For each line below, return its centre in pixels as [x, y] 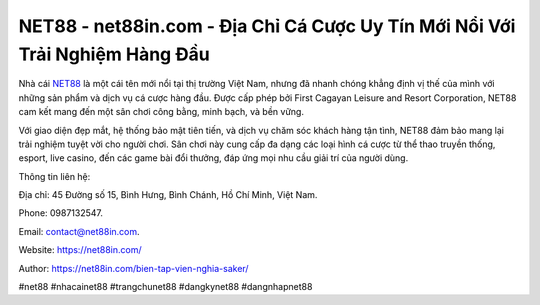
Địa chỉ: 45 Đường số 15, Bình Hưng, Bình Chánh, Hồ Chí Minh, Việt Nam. [168, 195]
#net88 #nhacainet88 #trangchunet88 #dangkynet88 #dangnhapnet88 [165, 287]
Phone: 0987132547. [61, 213]
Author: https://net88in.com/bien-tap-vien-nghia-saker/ [133, 268]
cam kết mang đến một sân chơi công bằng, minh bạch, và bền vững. [161, 112]
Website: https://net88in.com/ [80, 250]
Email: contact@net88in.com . [79, 231]
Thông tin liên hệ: [54, 176]
